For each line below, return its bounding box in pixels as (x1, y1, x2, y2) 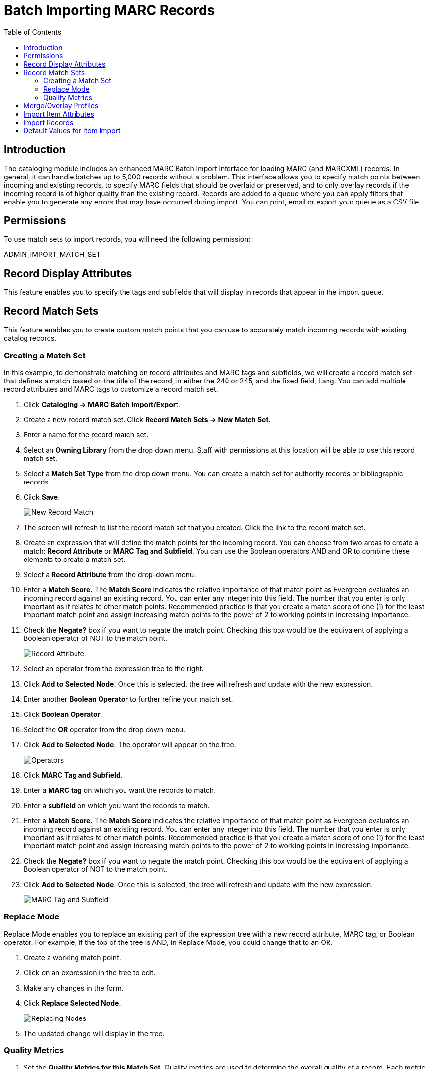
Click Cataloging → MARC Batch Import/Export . (24, 400, 180, 408)
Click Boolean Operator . (24, 710, 102, 718)
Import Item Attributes (24, 109, 94, 118)
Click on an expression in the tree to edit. (24, 968, 156, 977)
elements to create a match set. (24, 555, 126, 563)
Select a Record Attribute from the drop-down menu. (24, 570, 196, 579)
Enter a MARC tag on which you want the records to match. (24, 786, 216, 794)
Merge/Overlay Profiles (24, 101, 99, 110)
